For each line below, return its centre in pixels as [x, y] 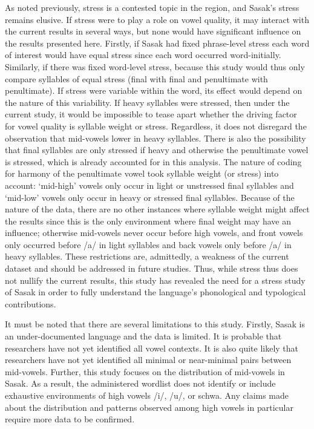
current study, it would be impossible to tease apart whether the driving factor [151, 114]
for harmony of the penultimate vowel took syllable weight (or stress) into [142, 173]
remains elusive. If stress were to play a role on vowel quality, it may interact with [157, 19]
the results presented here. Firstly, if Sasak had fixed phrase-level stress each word [157, 43]
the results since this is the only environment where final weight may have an [148, 221]
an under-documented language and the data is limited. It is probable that [143, 336]
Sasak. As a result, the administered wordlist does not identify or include [140, 383]
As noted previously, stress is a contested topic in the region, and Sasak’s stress [152, 7]
